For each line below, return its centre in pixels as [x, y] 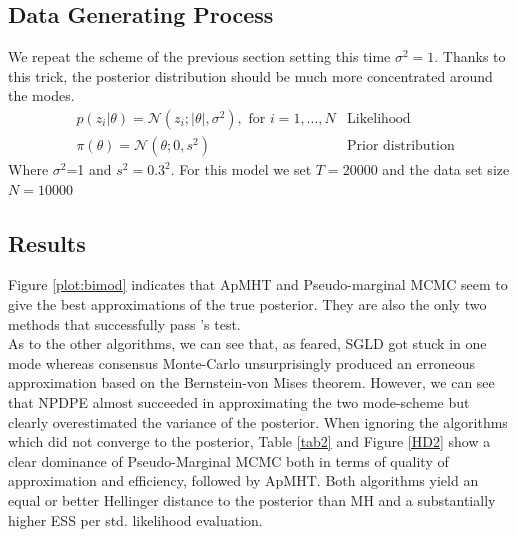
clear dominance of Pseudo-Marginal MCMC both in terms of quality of [228, 460]
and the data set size [446, 169]
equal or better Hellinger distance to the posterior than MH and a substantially [252, 499]
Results [47, 242]
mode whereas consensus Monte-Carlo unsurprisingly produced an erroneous [242, 362]
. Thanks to [470, 56]
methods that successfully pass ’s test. [124, 323]
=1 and [89, 169]
